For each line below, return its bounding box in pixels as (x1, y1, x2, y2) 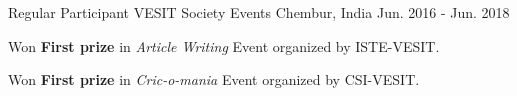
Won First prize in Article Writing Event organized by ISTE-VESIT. (8, 35, 440, 56)
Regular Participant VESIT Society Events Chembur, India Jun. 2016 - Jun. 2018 (8, 2, 510, 22)
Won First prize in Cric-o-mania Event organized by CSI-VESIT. (8, 69, 420, 90)
